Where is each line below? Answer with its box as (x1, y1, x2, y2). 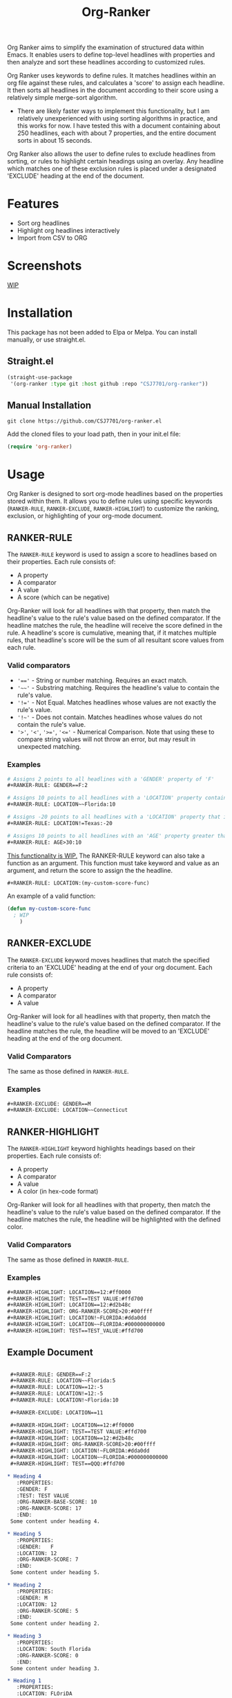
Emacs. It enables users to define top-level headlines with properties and (7, 51, 215, 59)
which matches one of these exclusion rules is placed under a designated (7, 164, 217, 173)
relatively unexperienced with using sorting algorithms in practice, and (17, 114, 218, 123)
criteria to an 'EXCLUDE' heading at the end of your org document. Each (7, 963, 213, 971)
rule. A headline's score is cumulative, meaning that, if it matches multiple (7, 628, 217, 637)
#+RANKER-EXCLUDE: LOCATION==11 (10, 1409, 104, 1416)
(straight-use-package (7, 373, 72, 381)
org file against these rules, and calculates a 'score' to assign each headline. (7, 79, 225, 87)
